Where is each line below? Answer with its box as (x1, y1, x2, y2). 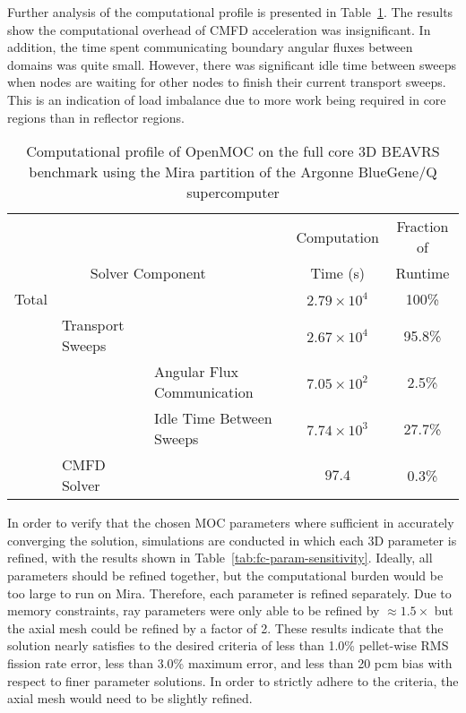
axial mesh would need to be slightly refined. (7, 689, 253, 708)
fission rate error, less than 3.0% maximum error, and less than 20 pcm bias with (7, 653, 453, 672)
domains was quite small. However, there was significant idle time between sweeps (7, 55, 457, 73)
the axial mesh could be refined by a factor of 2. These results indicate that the (7, 618, 444, 637)
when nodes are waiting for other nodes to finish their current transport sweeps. (7, 73, 446, 91)
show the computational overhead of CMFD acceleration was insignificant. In (7, 20, 431, 39)
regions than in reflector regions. (7, 107, 185, 126)
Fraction (396, 216, 449, 237)
